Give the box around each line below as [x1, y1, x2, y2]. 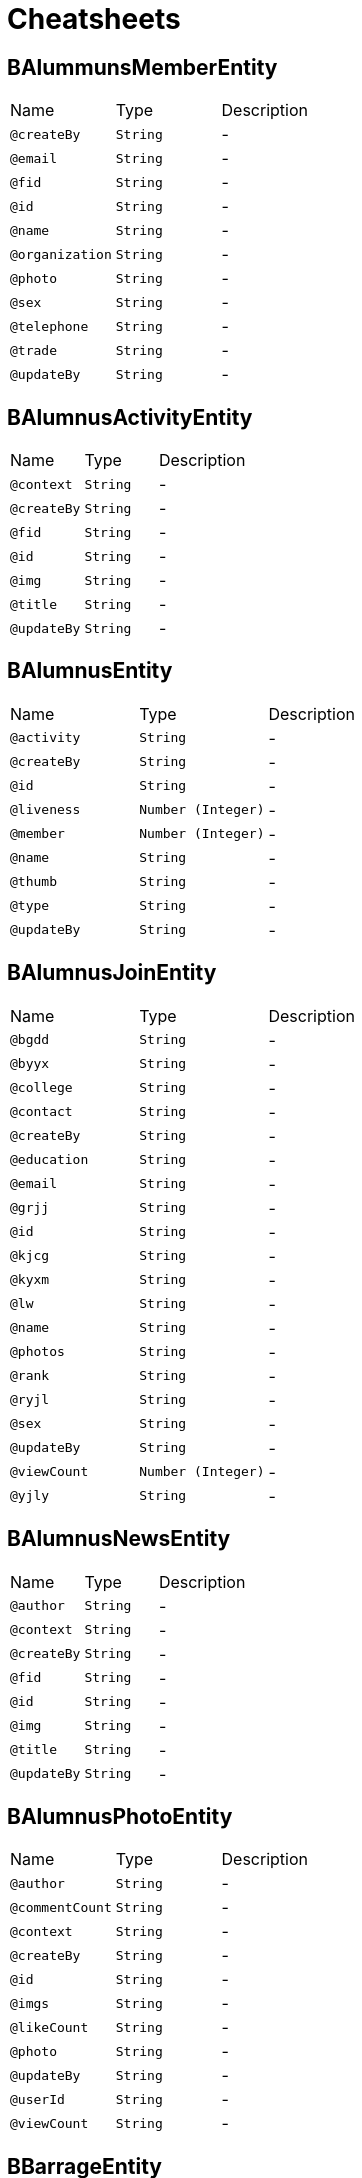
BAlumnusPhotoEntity [7, 1803, 233, 1829]
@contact [10, 1104, 73, 1120]
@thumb [10, 874, 57, 890]
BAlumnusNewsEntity [7, 1526, 231, 1552]
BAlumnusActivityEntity [7, 404, 253, 430]
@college [10, 1080, 73, 1096]
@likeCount [10, 2019, 89, 2035]
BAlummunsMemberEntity [7, 54, 278, 80]
